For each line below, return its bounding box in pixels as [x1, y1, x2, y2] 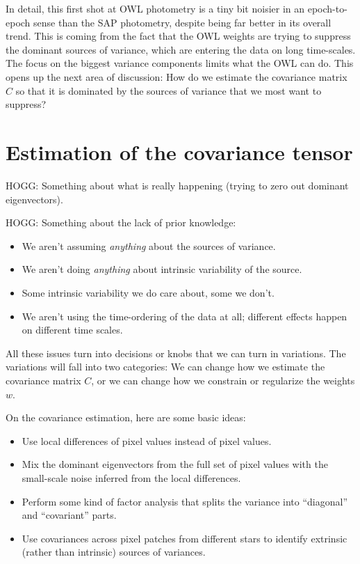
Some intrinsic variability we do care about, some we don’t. [22, 285, 275, 300]
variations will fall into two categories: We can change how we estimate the [6, 359, 325, 374]
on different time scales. [22, 322, 123, 337]
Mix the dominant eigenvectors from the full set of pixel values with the [22, 457, 328, 471]
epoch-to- [307, 1, 347, 15]
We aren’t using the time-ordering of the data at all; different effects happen [22, 308, 347, 323]
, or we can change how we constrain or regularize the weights [91, 373, 355, 388]
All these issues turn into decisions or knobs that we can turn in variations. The [6, 345, 346, 360]
